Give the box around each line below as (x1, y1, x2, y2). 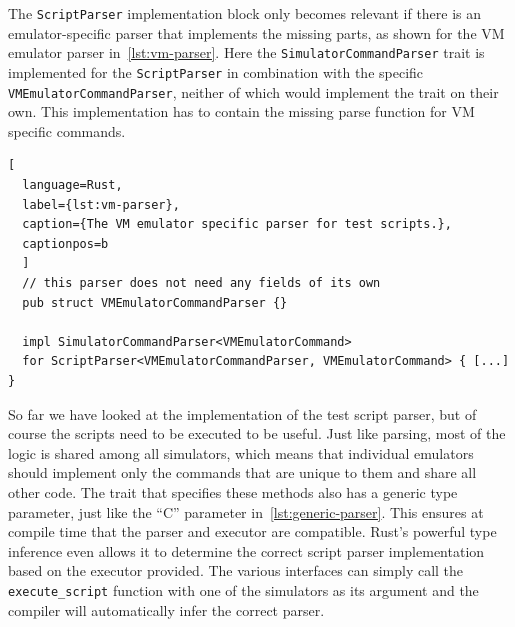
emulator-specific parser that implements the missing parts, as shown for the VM (8, 22, 505, 43)
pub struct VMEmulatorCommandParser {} (22, 295, 288, 310)
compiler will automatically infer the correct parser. (8, 599, 325, 620)
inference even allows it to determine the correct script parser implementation (8, 540, 485, 561)
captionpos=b (22, 236, 109, 251)
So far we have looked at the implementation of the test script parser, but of (8, 403, 477, 424)
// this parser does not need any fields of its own (22, 275, 381, 290)
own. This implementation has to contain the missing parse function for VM (8, 101, 475, 122)
